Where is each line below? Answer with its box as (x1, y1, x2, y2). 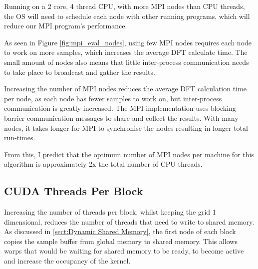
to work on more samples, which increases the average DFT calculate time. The (4, 47, 248, 57)
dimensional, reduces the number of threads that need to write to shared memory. (4, 216, 255, 227)
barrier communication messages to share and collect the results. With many (4, 112, 239, 123)
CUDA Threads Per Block (4, 183, 143, 199)
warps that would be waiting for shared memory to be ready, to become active (4, 246, 244, 256)
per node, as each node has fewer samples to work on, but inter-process (4, 93, 222, 103)
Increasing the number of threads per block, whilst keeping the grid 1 (4, 207, 216, 217)
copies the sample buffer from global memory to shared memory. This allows (4, 236, 238, 246)
